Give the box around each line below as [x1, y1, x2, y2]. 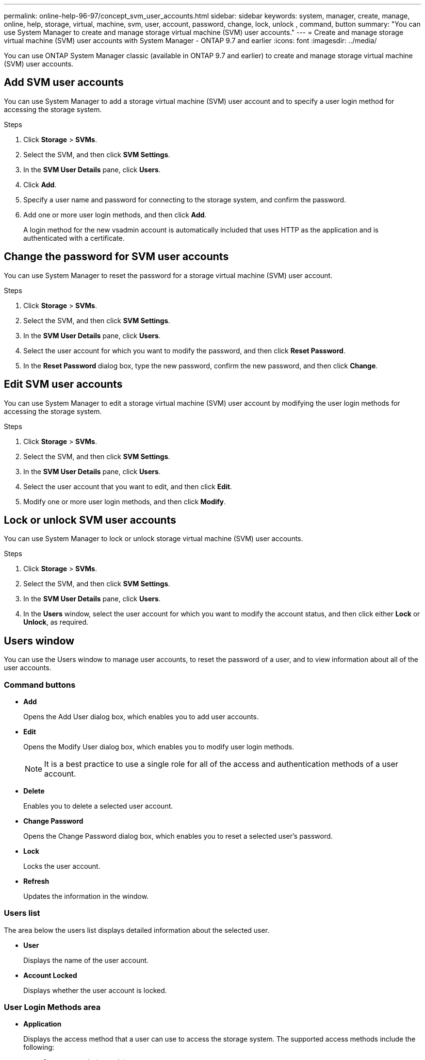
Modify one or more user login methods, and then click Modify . [23, 497, 226, 506]
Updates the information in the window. [23, 892, 149, 900]
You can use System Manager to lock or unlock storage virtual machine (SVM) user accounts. [4, 534, 303, 543]
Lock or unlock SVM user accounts [4, 513, 176, 526]
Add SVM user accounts [4, 76, 124, 89]
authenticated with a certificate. [23, 233, 125, 242]
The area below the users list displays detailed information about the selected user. [4, 926, 270, 934]
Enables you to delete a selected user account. [23, 801, 173, 810]
